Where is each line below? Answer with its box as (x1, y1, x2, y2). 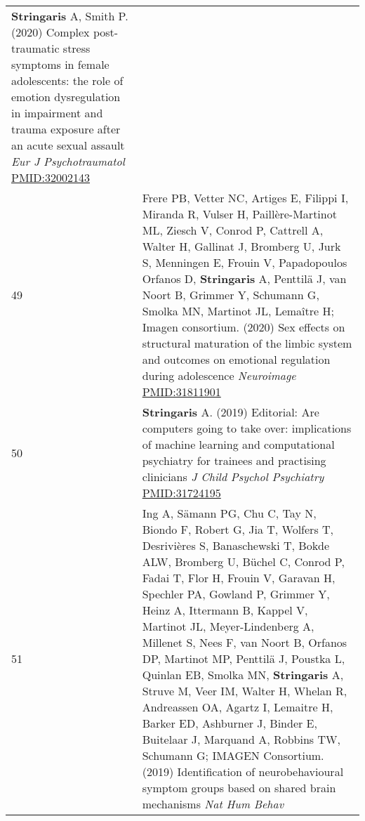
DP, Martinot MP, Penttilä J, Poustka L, (142, 650, 345, 666)
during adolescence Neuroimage (142, 367, 296, 383)
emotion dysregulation (11, 88, 121, 105)
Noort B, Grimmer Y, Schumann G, (142, 287, 319, 303)
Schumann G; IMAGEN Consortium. (142, 747, 324, 763)
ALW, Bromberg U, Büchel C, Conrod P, (142, 553, 345, 570)
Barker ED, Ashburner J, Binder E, (142, 715, 317, 731)
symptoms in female (11, 56, 109, 72)
